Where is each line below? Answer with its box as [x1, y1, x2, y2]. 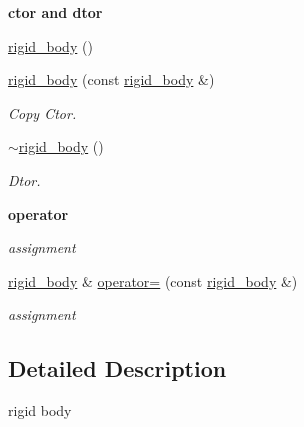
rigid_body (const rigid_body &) [8, 69, 215, 90]
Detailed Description [8, 353, 227, 384]
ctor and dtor [8, 2, 103, 22]
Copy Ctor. [8, 102, 77, 123]
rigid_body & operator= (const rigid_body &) [8, 270, 298, 291]
